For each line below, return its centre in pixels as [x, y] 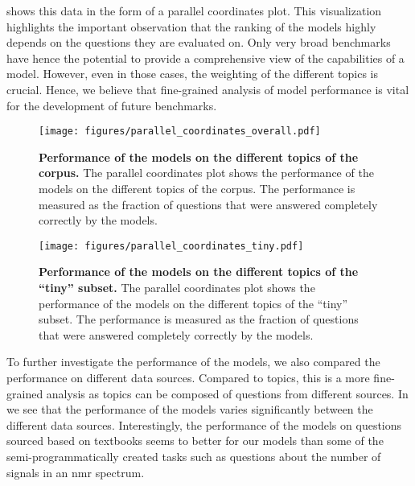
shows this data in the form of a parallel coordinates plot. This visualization [194, 10]
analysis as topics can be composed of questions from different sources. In [227, 393]
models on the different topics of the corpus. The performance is [197, 188]
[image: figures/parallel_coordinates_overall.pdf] [180, 132]
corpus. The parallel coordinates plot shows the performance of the [206, 173]
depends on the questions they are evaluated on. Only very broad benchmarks [199, 42]
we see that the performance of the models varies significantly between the [190, 409]
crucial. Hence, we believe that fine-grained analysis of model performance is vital [208, 89]
